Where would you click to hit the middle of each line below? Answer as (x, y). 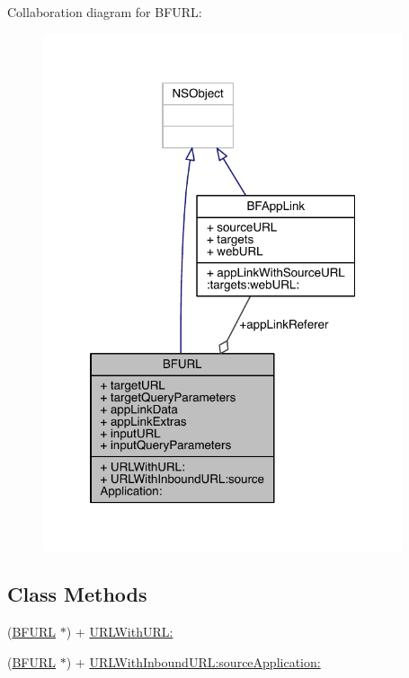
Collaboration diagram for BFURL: (105, 12)
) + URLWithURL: (120, 632)
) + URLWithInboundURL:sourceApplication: (193, 661)
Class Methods (77, 594)
